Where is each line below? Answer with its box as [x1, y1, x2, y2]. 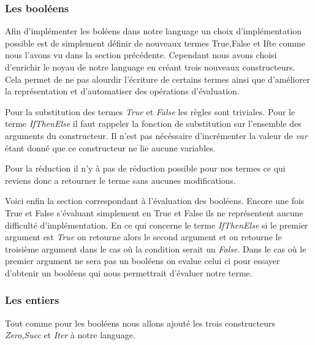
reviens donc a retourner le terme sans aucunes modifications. [5, 173, 237, 186]
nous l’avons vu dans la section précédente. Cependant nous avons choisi [5, 48, 277, 61]
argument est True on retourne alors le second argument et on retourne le [5, 230, 282, 243]
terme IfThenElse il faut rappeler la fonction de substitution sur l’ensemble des [5, 117, 302, 130]
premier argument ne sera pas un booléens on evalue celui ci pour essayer [5, 254, 280, 267]
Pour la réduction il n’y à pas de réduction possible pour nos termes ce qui [5, 162, 286, 175]
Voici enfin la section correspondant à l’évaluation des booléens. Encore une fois [5, 194, 305, 207]
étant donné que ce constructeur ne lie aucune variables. [5, 141, 216, 154]
